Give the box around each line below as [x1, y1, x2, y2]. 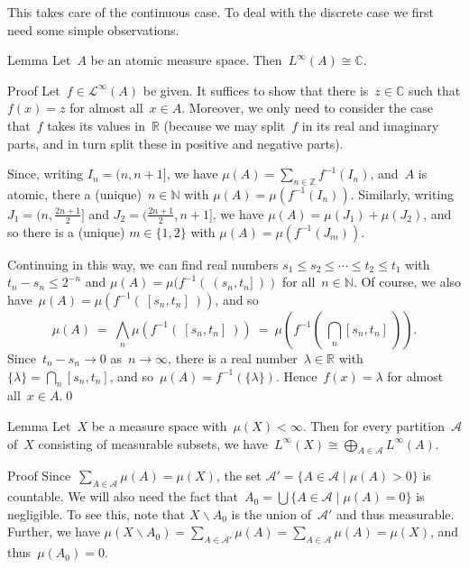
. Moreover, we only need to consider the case [181, 98, 433, 117]
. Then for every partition [302, 416, 445, 435]
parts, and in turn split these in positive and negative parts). [7, 133, 344, 152]
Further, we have [7, 522, 100, 541]
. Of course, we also [353, 272, 462, 291]
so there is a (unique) [7, 222, 125, 241]
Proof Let [7, 80, 60, 99]
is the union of [231, 504, 311, 523]
